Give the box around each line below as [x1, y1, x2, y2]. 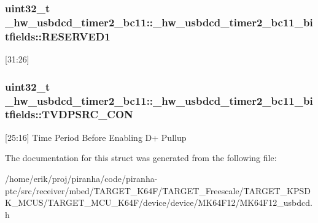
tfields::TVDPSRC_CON [5, 107, 133, 122]
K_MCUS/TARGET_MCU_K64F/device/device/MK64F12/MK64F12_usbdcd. [5, 196, 312, 209]
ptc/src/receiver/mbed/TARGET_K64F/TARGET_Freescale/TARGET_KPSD [5, 184, 311, 197]
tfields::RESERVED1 [5, 28, 111, 43]
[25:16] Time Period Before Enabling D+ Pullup [5, 130, 187, 143]
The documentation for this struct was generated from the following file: [5, 151, 277, 164]
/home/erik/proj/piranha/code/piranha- [5, 172, 158, 184]
